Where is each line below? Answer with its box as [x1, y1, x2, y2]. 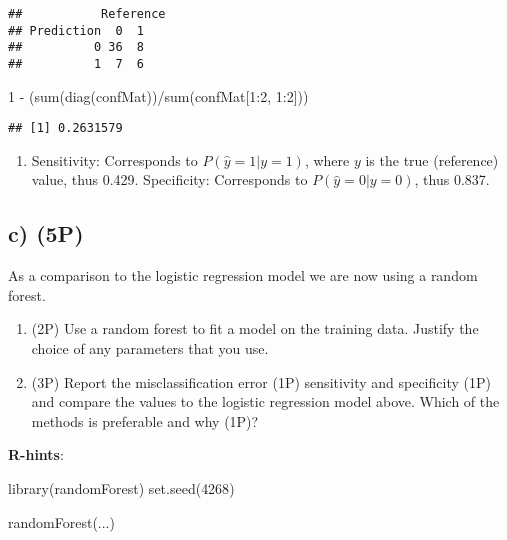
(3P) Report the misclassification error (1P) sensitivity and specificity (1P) [31, 371, 491, 392]
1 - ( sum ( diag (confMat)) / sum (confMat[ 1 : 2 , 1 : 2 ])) [8, 85, 309, 106]
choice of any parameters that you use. [31, 338, 269, 359]
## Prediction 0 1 [8, 23, 145, 38]
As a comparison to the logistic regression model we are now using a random [8, 265, 478, 286]
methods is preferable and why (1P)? [31, 410, 259, 431]
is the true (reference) [365, 149, 499, 170]
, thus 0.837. [414, 169, 490, 190]
